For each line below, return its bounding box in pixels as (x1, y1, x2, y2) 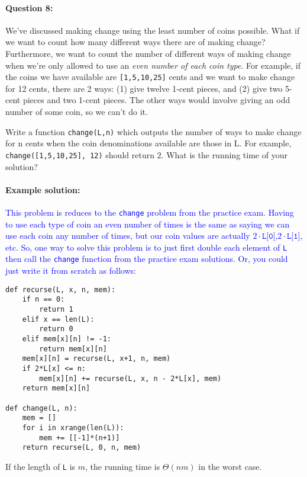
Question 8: (5, 1, 53, 14)
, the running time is (85, 460, 160, 472)
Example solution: (5, 183, 80, 196)
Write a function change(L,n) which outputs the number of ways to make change (5, 125, 302, 137)
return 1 (39, 305, 73, 313)
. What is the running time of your (161, 148, 287, 161)
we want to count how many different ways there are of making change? (5, 36, 266, 48)
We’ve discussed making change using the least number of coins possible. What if (5, 24, 300, 36)
